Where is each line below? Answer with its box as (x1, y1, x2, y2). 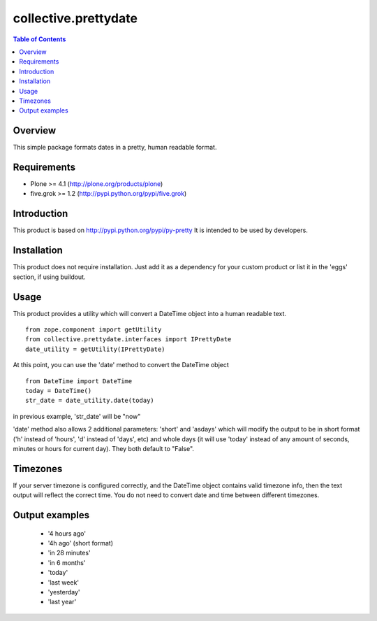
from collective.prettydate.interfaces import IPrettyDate (25, 336, 232, 343)
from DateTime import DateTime (25, 377, 133, 385)
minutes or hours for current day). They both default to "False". (13, 444, 195, 452)
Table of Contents (13, 35, 66, 43)
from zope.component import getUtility (25, 325, 162, 334)
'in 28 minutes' (47, 549, 91, 557)
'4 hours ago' (47, 529, 87, 538)
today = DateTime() (25, 387, 92, 394)
